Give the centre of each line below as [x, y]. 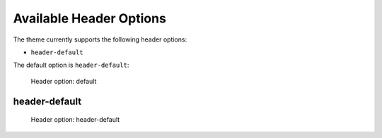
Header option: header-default [75, 120]
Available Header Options [89, 18]
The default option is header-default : [71, 65]
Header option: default [64, 81]
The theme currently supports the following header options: [100, 39]
